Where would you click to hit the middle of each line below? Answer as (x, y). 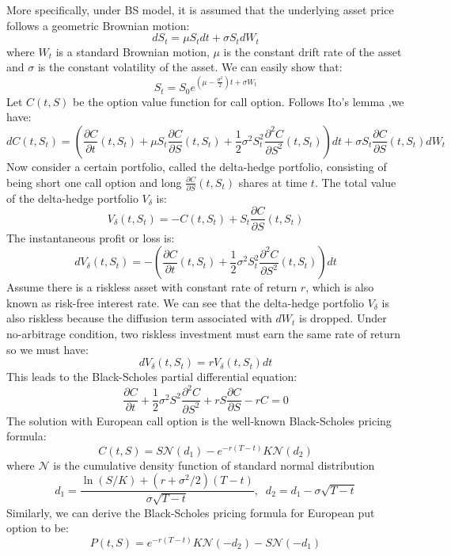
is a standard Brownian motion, (133, 51)
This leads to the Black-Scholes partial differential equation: (152, 377)
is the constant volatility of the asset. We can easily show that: (190, 67)
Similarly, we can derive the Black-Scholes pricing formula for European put (191, 512)
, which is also (340, 287)
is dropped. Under (343, 318)
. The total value (355, 182)
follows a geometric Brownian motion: (98, 25)
